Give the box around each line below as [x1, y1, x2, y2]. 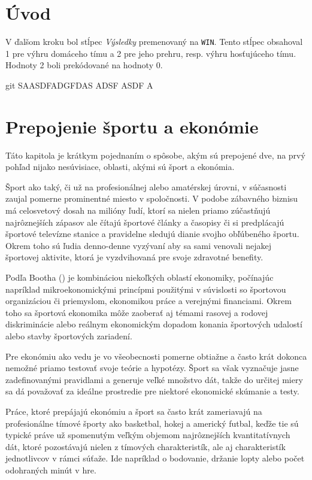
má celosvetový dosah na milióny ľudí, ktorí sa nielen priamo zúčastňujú [5, 204, 271, 217]
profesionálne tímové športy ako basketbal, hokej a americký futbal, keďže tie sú [5, 417, 299, 429]
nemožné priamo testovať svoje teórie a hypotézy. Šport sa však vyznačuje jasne [5, 361, 299, 374]
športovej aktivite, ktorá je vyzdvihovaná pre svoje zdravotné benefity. [5, 251, 263, 263]
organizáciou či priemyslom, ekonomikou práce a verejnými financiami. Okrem [5, 294, 292, 307]
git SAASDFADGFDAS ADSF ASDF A [5, 78, 153, 91]
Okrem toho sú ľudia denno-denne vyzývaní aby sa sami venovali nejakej [5, 239, 271, 251]
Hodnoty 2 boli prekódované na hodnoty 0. [5, 59, 163, 71]
